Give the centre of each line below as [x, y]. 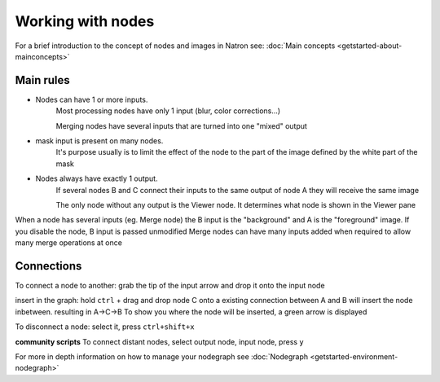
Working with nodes [85, 21]
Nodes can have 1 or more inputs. [92, 99]
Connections [48, 266]
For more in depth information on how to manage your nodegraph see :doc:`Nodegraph [162, 357]
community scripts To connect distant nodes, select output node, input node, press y [160, 341]
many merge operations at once [68, 243]
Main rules [43, 80]
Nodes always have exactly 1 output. [97, 178]
